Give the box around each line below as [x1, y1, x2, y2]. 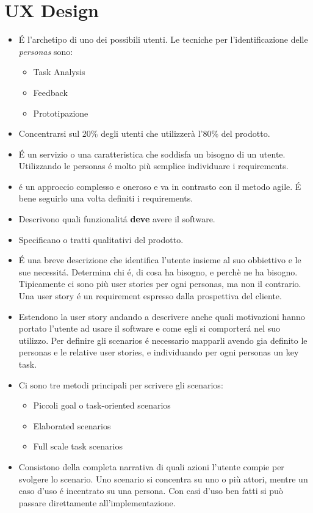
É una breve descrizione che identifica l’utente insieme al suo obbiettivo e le [18, 253, 301, 266]
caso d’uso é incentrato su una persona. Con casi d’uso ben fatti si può [18, 484, 283, 497]
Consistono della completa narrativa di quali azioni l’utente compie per [18, 460, 284, 473]
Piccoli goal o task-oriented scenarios [33, 399, 171, 412]
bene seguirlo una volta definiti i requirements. [18, 192, 193, 205]
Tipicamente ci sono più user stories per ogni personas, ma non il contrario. [18, 277, 301, 290]
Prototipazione [33, 106, 88, 119]
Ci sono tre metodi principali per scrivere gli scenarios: [18, 378, 223, 391]
